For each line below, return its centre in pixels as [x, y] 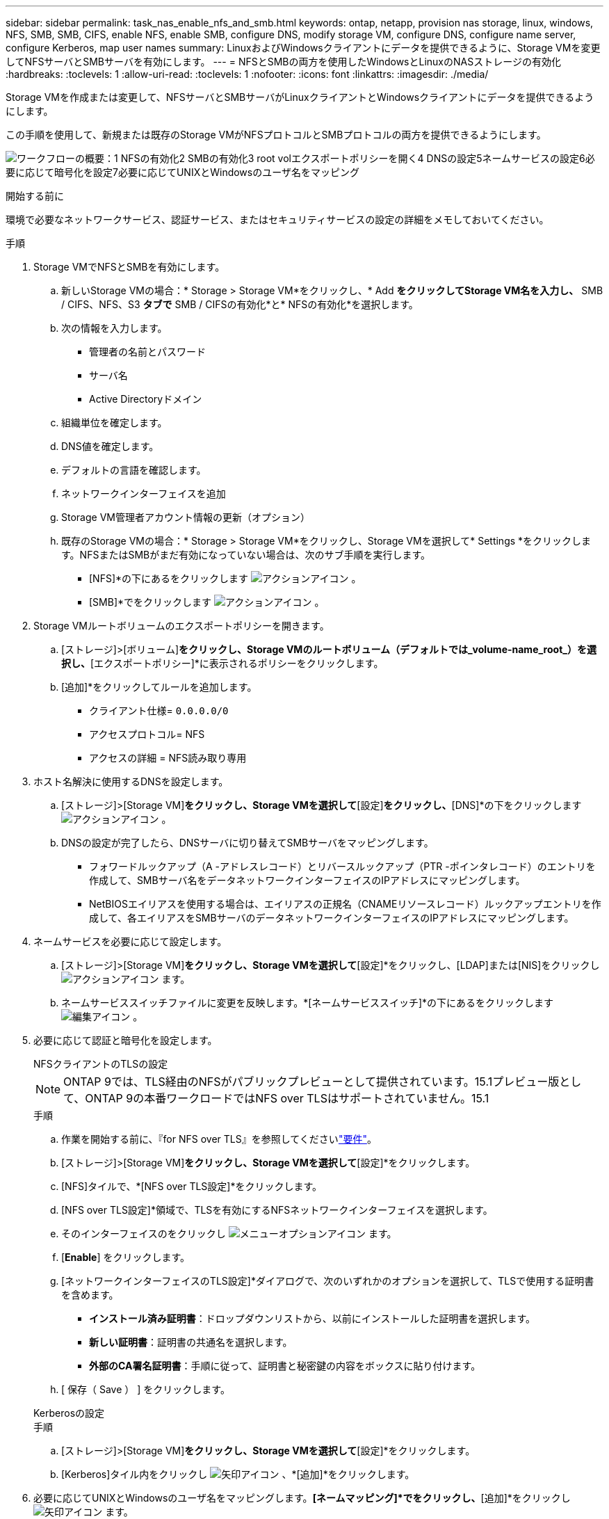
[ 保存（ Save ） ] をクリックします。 [146, 1389]
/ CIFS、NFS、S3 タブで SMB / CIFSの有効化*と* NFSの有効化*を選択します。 [240, 304]
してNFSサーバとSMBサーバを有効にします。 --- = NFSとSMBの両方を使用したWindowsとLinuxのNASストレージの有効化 [283, 62]
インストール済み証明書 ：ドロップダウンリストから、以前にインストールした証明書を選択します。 [312, 1318]
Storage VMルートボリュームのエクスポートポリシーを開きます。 [181, 626]
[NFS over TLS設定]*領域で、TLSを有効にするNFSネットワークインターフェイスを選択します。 [277, 1210]
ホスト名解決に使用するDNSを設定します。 [131, 781]
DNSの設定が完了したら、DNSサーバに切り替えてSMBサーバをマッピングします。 [247, 843]
